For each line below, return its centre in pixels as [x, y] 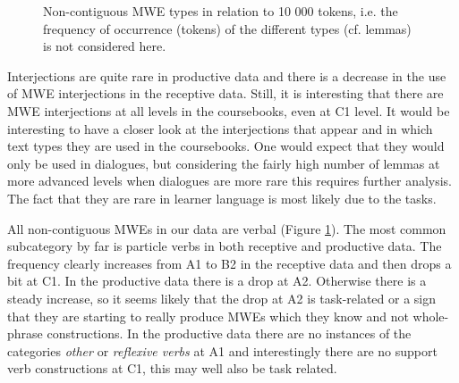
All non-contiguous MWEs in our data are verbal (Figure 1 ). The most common [227, 228]
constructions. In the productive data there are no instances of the [229, 333]
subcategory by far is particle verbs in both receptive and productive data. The [225, 246]
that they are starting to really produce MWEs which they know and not [208, 316]
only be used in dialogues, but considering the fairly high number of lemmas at [224, 163]
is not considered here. [105, 46]
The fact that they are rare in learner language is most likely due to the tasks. [222, 198]
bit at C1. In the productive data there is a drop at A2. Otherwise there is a [217, 281]
